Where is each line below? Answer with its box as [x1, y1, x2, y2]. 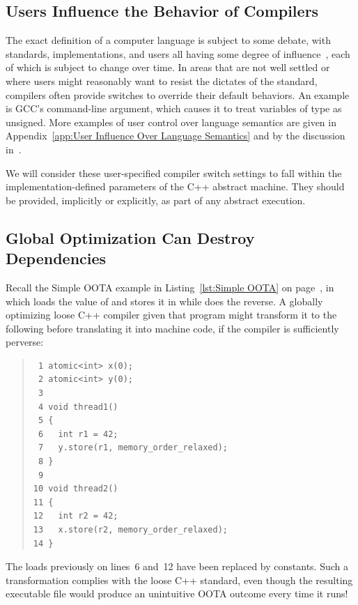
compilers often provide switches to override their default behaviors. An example [6, 87, 350, 102]
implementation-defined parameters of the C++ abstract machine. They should [6, 179, 345, 194]
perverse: [6, 335, 44, 349]
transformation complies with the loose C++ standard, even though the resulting [6, 572, 353, 587]
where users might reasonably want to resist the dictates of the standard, [6, 73, 318, 88]
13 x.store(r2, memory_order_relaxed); [33, 525, 228, 535]
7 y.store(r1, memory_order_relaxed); [38, 443, 228, 453]
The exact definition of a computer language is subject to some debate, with [6, 33, 331, 47]
